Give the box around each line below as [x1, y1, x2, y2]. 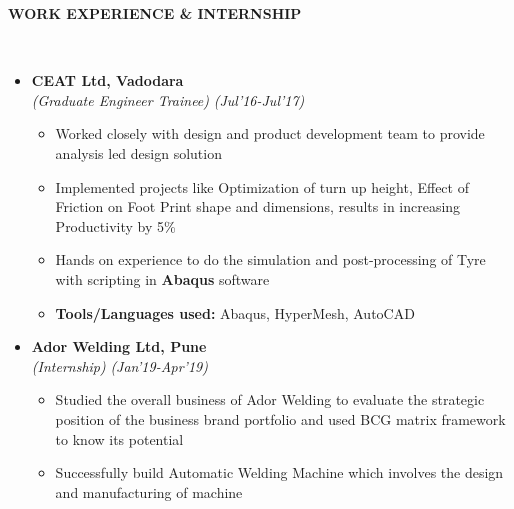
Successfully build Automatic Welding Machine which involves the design [55, 462, 504, 483]
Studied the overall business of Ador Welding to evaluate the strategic [55, 389, 485, 410]
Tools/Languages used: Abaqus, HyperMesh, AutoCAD [55, 302, 415, 323]
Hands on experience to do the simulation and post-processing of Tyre [55, 249, 486, 270]
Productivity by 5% [55, 215, 176, 236]
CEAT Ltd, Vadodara [31, 70, 184, 91]
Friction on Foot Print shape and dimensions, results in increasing [55, 196, 461, 217]
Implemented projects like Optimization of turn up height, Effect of [55, 176, 469, 197]
